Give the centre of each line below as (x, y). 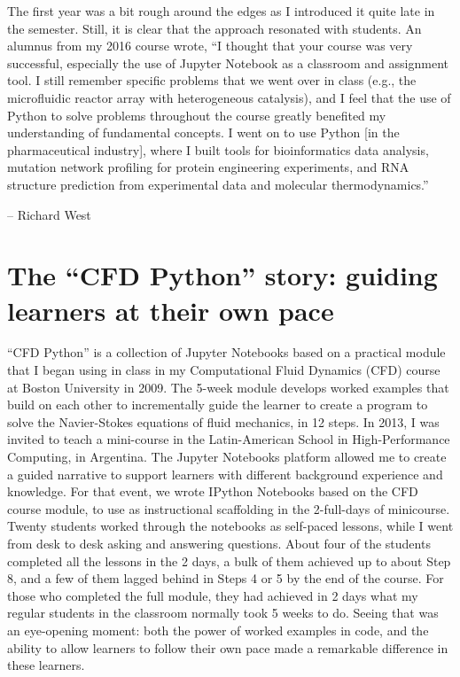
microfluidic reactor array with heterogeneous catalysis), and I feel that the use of (229, 97)
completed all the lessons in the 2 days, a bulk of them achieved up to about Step (229, 560)
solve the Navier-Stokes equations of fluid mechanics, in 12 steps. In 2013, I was (223, 421)
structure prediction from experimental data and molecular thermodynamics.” (218, 184)
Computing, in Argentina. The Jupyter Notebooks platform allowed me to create (227, 456)
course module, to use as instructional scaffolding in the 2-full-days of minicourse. (229, 508)
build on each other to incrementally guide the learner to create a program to (218, 405)
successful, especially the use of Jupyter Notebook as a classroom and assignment (228, 62)
